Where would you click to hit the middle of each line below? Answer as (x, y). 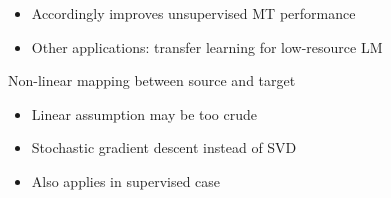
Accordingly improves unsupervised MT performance (193, 13)
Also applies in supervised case (126, 180)
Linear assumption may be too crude (144, 113)
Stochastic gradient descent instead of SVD (164, 147)
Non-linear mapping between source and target (152, 80)
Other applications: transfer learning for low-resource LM (207, 46)
